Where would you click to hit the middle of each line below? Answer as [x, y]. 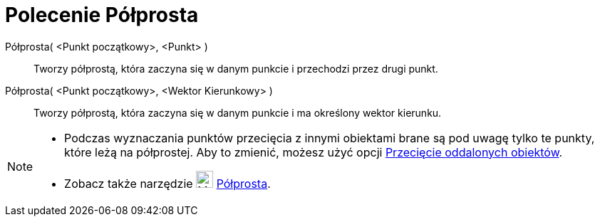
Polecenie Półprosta [102, 15]
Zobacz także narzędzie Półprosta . [167, 183]
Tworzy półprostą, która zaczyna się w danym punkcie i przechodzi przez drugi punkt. [236, 68]
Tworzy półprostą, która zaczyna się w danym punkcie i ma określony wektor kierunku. [238, 112]
